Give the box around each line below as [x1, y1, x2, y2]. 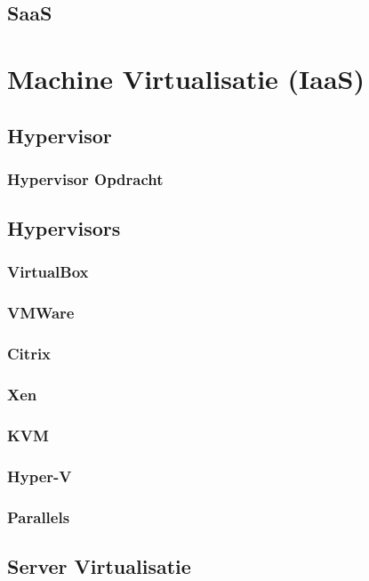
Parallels [7, 505, 70, 528]
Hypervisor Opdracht [7, 167, 164, 190]
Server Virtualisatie [7, 552, 191, 579]
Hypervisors [7, 214, 121, 242]
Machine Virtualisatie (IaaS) [7, 60, 365, 96]
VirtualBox [7, 261, 89, 283]
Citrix [7, 343, 52, 365]
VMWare [7, 302, 75, 324]
